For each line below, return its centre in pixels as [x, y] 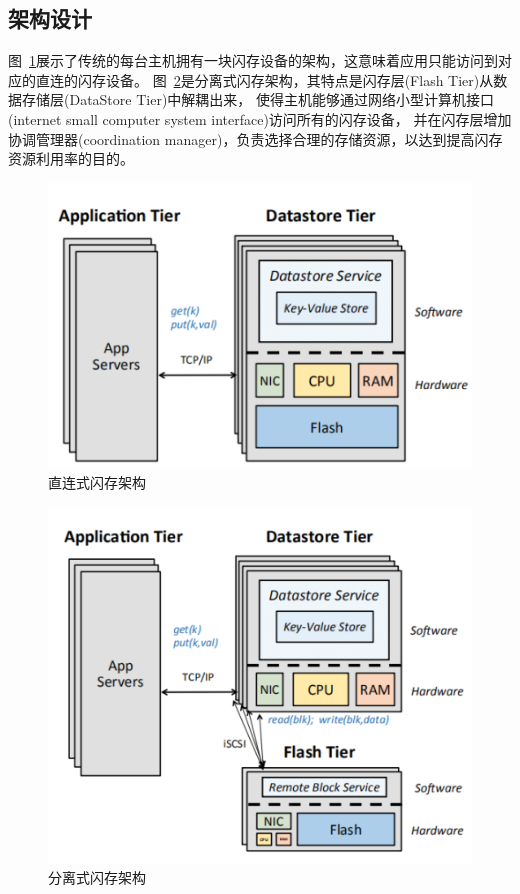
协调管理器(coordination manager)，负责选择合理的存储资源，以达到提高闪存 [255, 138]
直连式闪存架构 [97, 482]
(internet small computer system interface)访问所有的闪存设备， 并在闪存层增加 [260, 118]
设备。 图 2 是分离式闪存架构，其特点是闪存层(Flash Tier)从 [299, 79]
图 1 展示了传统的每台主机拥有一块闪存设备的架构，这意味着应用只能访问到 [253, 60]
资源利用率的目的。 [71, 158]
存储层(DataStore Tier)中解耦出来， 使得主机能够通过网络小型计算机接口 [257, 99]
